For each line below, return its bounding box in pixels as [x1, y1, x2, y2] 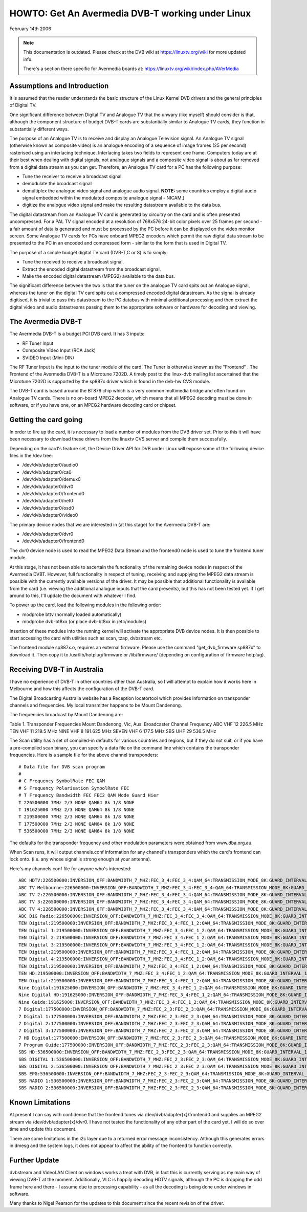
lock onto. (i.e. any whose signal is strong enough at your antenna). [9, 856, 151, 862]
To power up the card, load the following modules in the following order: [9, 602, 162, 608]
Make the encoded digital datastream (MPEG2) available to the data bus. [22, 273, 176, 279]
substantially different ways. [9, 126, 69, 132]
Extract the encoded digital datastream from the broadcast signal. [22, 266, 161, 272]
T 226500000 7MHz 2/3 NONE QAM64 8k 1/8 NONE [18, 800, 135, 805]
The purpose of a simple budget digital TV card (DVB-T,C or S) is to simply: [9, 249, 168, 255]
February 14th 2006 [9, 26, 51, 32]
